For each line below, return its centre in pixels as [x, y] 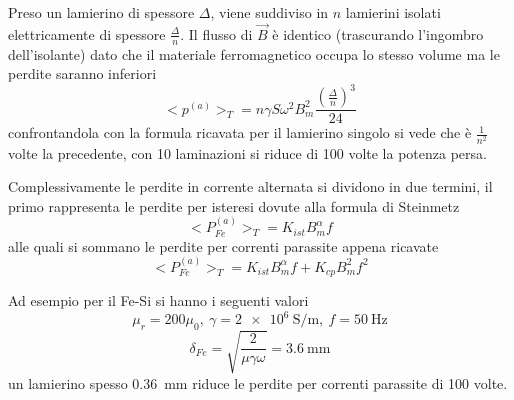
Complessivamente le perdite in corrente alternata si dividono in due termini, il [250, 186]
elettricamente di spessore [87, 33]
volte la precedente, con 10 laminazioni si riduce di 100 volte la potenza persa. [247, 152]
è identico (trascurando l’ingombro [378, 33]
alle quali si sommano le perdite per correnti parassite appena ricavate [223, 245]
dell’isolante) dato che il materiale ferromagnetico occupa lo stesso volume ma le [254, 53]
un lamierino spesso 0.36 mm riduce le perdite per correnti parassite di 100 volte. [258, 382]
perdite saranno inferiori [82, 73]
